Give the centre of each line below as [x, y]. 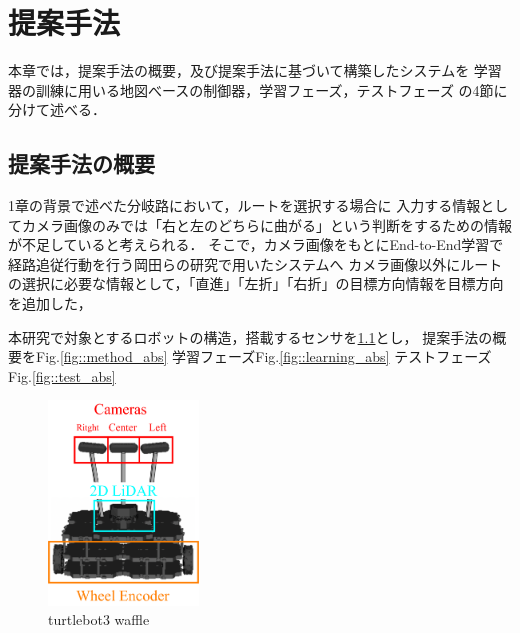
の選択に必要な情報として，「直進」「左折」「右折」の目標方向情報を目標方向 [256, 283]
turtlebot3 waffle [99, 619]
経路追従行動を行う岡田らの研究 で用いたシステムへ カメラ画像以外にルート [255, 263]
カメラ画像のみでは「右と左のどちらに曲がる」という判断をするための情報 [266, 224]
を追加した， [50, 303]
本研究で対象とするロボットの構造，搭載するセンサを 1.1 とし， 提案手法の [250, 336]
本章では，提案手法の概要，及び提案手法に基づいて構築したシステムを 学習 [255, 70]
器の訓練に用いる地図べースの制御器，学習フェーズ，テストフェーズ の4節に [258, 89]
